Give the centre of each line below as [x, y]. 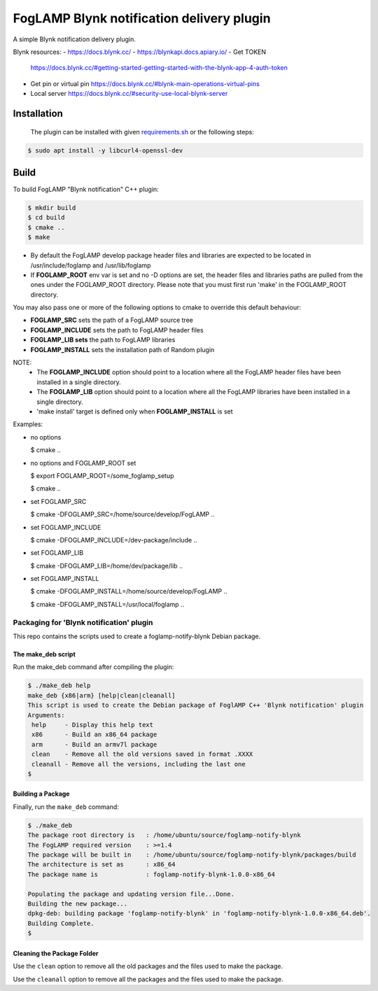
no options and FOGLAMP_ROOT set [83, 463]
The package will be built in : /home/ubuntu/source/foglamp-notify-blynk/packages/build [192, 855]
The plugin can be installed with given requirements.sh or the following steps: [142, 132]
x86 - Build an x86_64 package [94, 735]
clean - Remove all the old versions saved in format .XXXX [142, 754]
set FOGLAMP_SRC [58, 501]
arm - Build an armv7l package [94, 744]
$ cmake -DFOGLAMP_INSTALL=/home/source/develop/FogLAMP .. [129, 591]
